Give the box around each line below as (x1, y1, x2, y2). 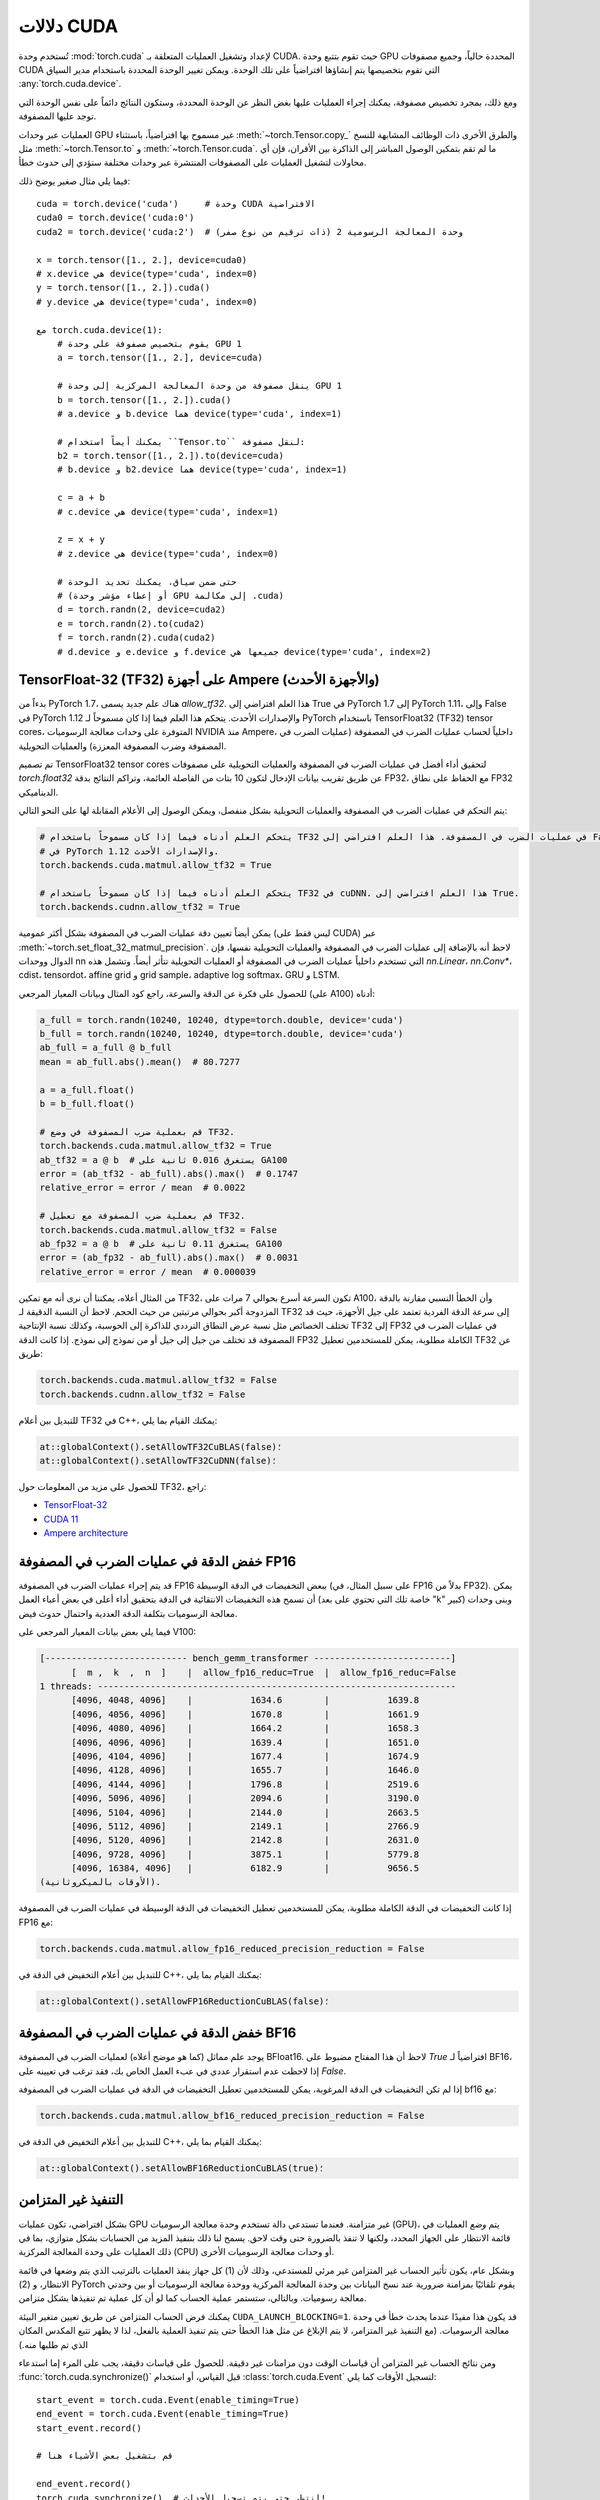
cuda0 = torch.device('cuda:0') (36, 212, 195, 224)
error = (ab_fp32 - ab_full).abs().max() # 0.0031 (39, 1252, 299, 1264)
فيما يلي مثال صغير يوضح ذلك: (18, 175, 131, 187)
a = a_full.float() (39, 1084, 135, 1095)
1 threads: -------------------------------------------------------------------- (39, 1680, 457, 1692)
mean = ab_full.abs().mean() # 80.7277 (39, 1056, 240, 1067)
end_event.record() (36, 2478, 132, 2490)
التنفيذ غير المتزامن (18, 2191, 124, 2209)
